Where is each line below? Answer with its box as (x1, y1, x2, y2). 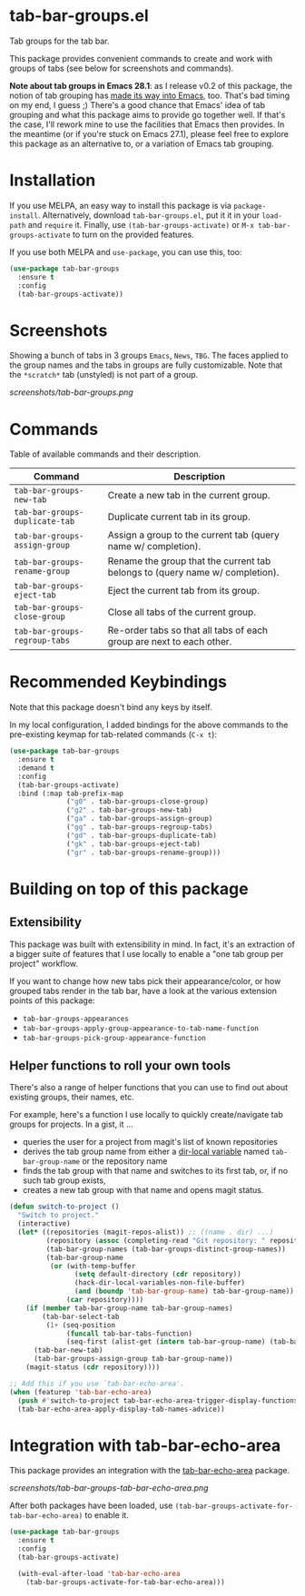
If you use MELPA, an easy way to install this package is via (9, 200, 231, 211)
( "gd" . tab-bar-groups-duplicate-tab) (66, 831, 218, 840)
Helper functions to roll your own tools (9, 1058, 231, 1073)
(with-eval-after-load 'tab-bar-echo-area (17, 1569, 181, 1578)
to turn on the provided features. (72, 229, 194, 240)
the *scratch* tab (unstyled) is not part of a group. (9, 369, 199, 380)
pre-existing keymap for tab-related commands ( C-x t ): (9, 729, 218, 740)
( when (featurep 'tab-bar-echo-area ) (9, 1387, 152, 1396)
